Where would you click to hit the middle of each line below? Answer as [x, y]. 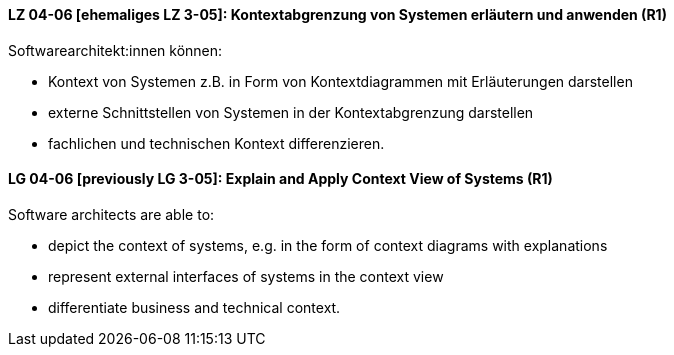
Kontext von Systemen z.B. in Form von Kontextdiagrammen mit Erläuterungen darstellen [340, 81]
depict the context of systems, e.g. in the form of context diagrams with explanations [328, 245]
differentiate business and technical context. [194, 307]
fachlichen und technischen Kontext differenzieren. [216, 143]
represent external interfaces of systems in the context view [246, 276]
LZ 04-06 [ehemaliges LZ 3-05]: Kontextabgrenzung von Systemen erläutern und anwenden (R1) [337, 14]
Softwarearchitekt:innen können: [115, 50]
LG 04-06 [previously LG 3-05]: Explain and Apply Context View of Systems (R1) [280, 179]
